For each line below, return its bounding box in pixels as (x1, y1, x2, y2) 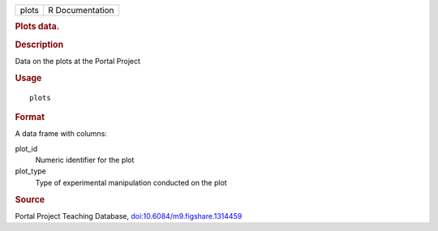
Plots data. (15, 21, 60, 32)
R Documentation (48, 5, 114, 15)
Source (15, 194, 45, 205)
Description (15, 39, 64, 50)
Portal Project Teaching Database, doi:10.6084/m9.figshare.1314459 (15, 211, 243, 220)
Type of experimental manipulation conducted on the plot (35, 178, 227, 187)
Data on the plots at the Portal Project (15, 56, 141, 66)
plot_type (15, 166, 46, 176)
